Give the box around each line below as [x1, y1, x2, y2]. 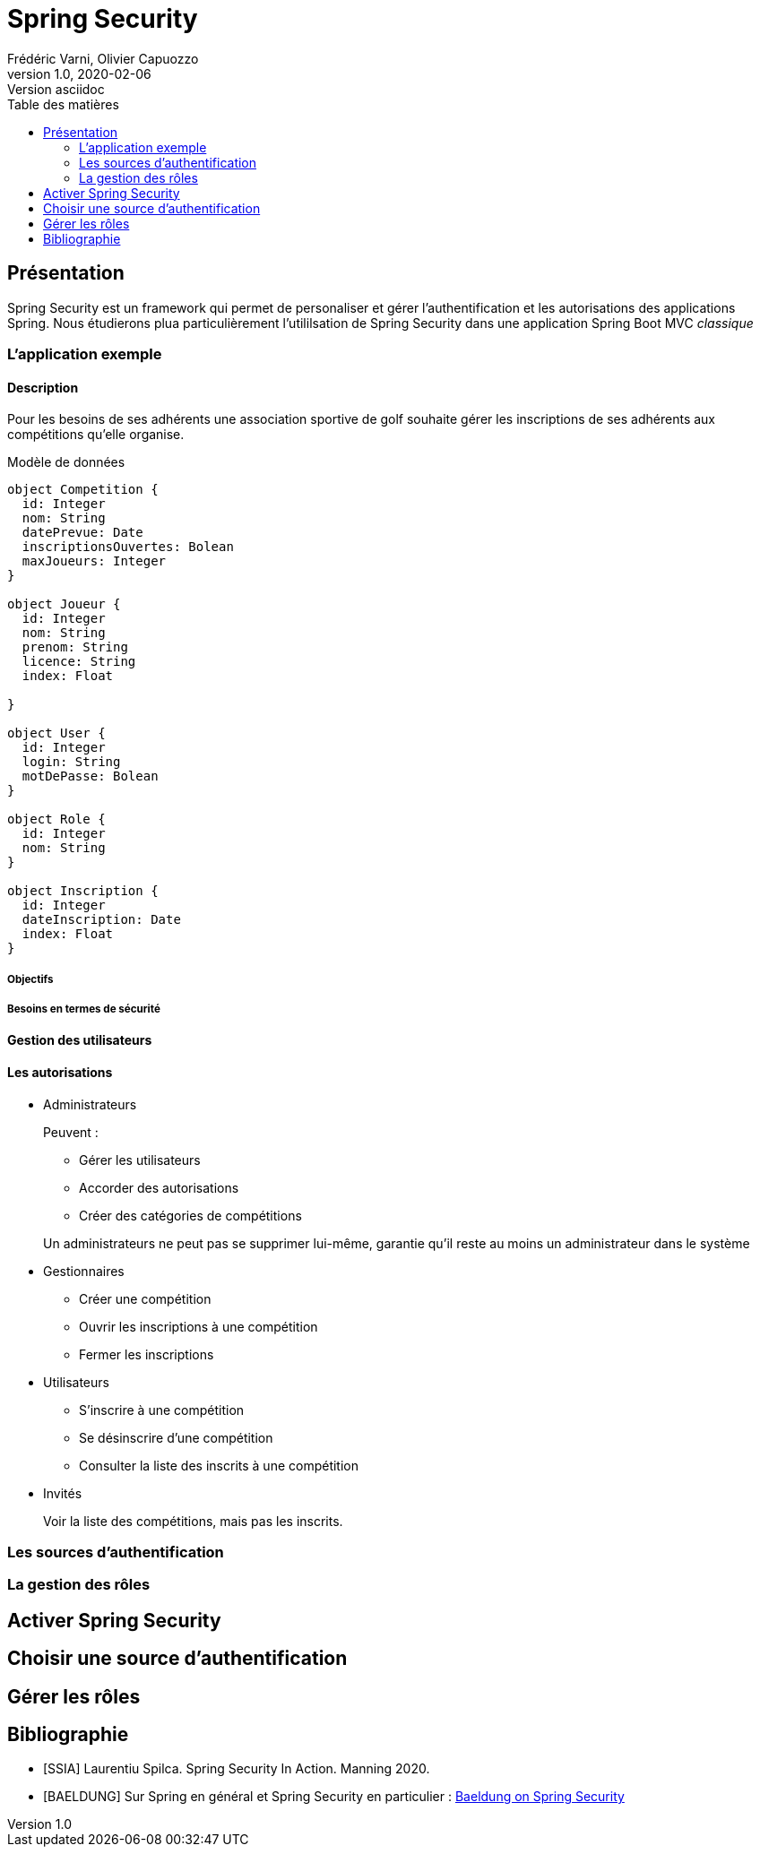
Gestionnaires [43, 1263, 125, 1279]
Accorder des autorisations [79, 1179, 239, 1195]
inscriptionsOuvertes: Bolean [22, 539, 234, 555]
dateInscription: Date [22, 912, 181, 927]
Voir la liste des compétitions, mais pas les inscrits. [43, 1513, 343, 1529]
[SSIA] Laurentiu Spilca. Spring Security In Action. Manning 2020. [43, 1761, 430, 1777]
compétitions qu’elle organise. [7, 427, 185, 443]
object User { [7, 726, 106, 741]
